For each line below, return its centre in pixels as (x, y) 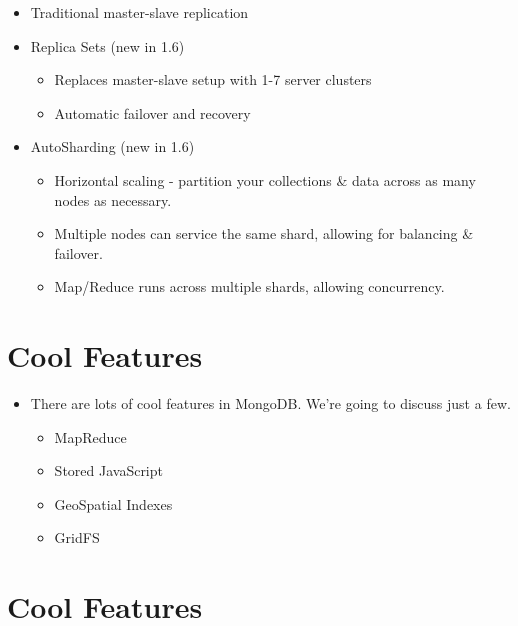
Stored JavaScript (108, 470)
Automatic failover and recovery (152, 112)
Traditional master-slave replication (139, 12)
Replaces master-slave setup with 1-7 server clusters (213, 79)
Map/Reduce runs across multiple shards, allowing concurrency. (249, 286)
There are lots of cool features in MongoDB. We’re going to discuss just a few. (270, 403)
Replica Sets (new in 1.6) (107, 45)
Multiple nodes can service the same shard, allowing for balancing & (264, 233)
